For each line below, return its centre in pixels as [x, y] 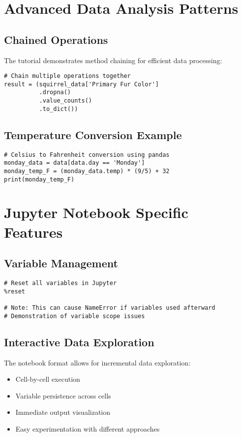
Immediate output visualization [63, 412]
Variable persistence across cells [63, 395]
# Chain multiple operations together [67, 76]
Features [33, 232]
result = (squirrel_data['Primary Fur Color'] [81, 84]
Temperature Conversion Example [93, 134]
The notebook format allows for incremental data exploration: [97, 362]
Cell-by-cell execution [48, 379]
